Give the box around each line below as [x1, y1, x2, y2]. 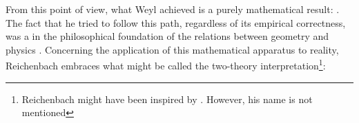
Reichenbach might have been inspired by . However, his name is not [21, 91, 313, 106]
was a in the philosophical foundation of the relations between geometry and [6, 29, 329, 43]
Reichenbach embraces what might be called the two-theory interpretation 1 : [6, 56, 326, 73]
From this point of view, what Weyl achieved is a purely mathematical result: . [6, 2, 340, 16]
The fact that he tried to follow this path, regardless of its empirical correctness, [6, 15, 346, 30]
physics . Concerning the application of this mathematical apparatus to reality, [6, 42, 339, 56]
